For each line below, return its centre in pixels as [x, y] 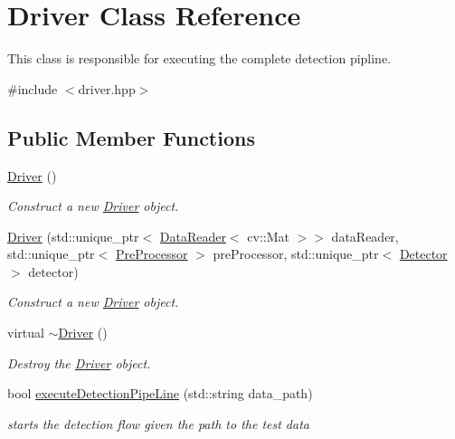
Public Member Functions [131, 137]
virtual [26, 333]
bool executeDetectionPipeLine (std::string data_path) [160, 393]
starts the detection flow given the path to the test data [158, 423]
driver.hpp [107, 88]
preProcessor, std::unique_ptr [296, 254]
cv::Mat [268, 236]
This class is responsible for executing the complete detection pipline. [199, 58]
